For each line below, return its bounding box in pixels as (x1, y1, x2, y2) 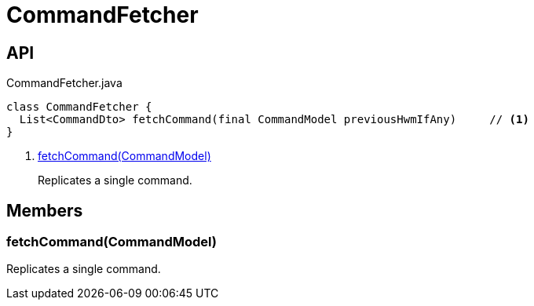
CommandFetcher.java (6, 76, 123, 90)
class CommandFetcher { (6, 100, 152, 114)
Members (6, 200, 83, 220)
